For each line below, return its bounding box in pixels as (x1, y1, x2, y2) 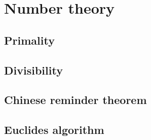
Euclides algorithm (4, 122, 104, 137)
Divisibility (4, 62, 63, 78)
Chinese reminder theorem (4, 92, 147, 108)
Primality (4, 32, 55, 48)
